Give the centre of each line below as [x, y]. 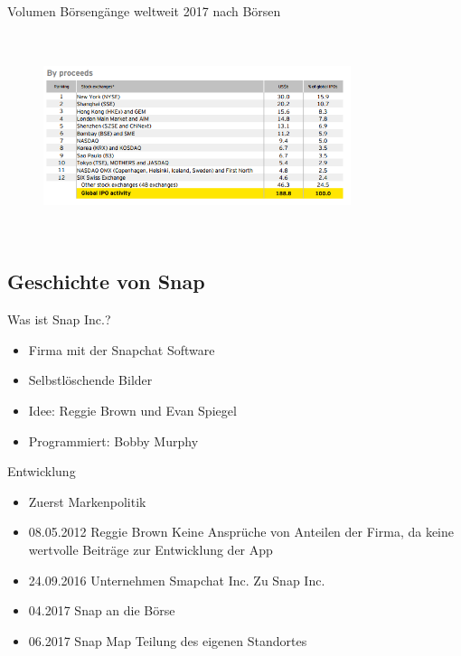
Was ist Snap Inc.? [59, 319]
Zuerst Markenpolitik [87, 501]
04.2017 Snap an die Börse [102, 610]
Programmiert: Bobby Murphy [113, 440]
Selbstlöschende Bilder [90, 380]
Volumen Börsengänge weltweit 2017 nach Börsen [144, 11]
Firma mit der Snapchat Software [122, 349]
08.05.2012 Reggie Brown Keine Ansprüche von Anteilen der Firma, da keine [241, 532]
